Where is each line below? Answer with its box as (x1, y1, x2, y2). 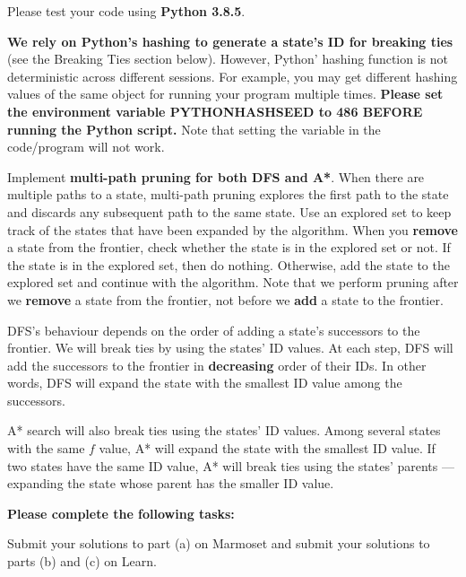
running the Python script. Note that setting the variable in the (7, 119, 381, 138)
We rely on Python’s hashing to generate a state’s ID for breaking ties (7, 31, 453, 50)
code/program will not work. (7, 137, 165, 156)
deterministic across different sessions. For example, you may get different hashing (7, 66, 458, 85)
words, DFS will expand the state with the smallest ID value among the (7, 373, 402, 392)
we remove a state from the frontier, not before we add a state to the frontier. (7, 290, 444, 309)
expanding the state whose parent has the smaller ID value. (7, 474, 334, 493)
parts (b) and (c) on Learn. (7, 552, 157, 571)
